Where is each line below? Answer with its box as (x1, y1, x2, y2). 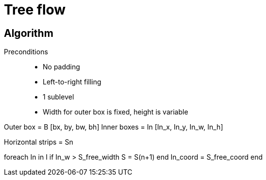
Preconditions (4, 48, 48, 56)
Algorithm (4, 27, 53, 39)
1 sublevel (43, 93, 74, 101)
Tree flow (4, 1, 66, 18)
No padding (43, 63, 80, 71)
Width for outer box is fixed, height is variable (43, 108, 188, 116)
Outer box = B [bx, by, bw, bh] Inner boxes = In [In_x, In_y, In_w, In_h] (4, 123, 223, 131)
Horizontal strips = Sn (4, 138, 73, 147)
